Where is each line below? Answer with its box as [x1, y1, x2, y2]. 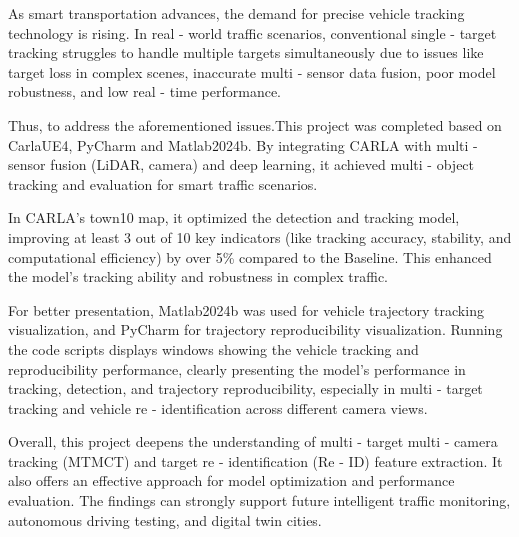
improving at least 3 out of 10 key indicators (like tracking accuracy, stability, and [8, 226, 512, 247]
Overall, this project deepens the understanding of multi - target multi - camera [8, 431, 498, 452]
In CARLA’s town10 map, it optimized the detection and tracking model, [8, 207, 460, 228]
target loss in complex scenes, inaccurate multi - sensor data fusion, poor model [8, 61, 496, 82]
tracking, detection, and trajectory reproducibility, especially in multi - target [8, 378, 483, 399]
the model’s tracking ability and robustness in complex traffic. [8, 266, 388, 287]
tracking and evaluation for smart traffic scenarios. [8, 173, 318, 194]
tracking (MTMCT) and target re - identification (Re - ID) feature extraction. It [8, 450, 503, 471]
